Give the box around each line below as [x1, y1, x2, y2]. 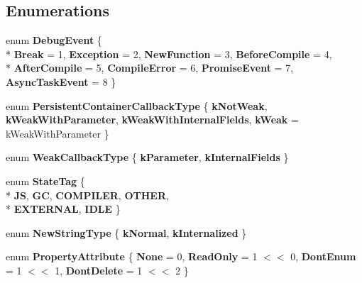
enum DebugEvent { [6, 33, 102, 48]
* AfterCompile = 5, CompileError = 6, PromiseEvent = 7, [6, 60, 294, 75]
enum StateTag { [6, 173, 85, 188]
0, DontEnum [290, 249, 356, 264]
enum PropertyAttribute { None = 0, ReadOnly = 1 [6, 249, 258, 264]
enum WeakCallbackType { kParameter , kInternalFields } [6, 150, 289, 165]
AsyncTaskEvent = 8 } [6, 74, 116, 89]
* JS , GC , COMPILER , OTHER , [6, 187, 169, 202]
